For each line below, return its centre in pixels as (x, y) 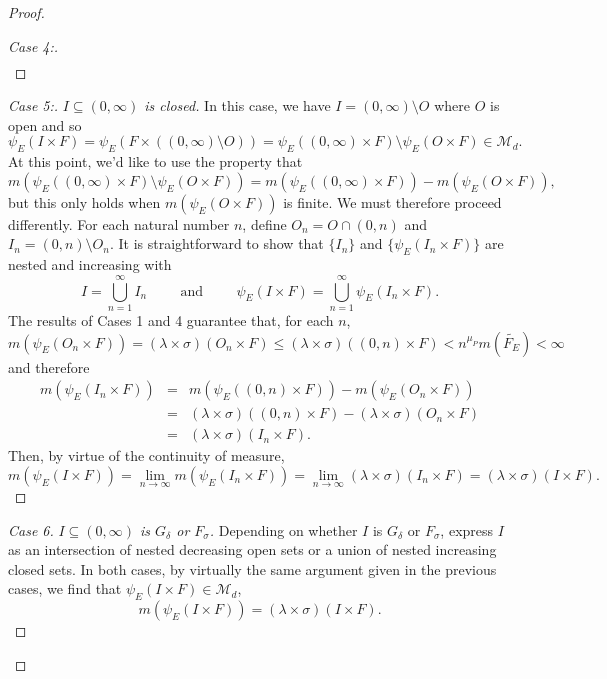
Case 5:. (33, 105)
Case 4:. (33, 45)
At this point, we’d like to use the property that (155, 161)
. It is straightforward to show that (216, 243)
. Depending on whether (283, 529)
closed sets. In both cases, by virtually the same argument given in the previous (252, 568)
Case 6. (31, 529)
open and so (45, 124)
